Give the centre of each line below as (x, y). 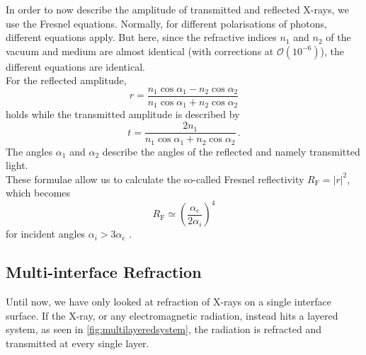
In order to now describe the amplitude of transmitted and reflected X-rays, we (178, 9)
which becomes (38, 193)
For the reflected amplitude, (66, 80)
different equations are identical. (75, 66)
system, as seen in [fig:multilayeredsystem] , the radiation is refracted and (164, 329)
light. (17, 165)
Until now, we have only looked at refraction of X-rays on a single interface (168, 302)
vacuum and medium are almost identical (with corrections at (140, 51)
